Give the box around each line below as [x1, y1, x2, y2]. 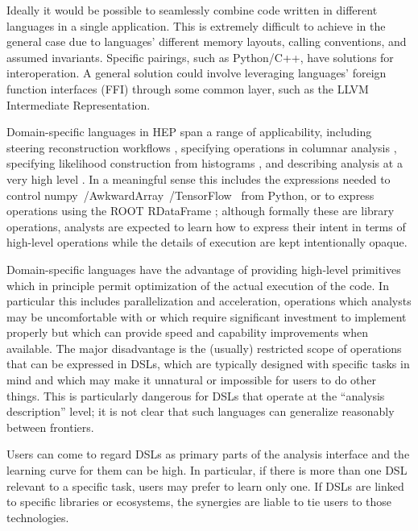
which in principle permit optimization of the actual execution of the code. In [6, 276, 389, 293]
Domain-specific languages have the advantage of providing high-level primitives [6, 260, 401, 277]
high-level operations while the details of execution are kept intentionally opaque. [6, 234, 408, 251]
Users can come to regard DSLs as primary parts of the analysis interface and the [6, 446, 410, 463]
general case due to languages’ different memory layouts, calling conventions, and [6, 33, 407, 50]
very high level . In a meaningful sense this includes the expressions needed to [6, 170, 391, 187]
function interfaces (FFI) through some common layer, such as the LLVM [6, 80, 369, 97]
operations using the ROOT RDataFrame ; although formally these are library [6, 202, 395, 219]
